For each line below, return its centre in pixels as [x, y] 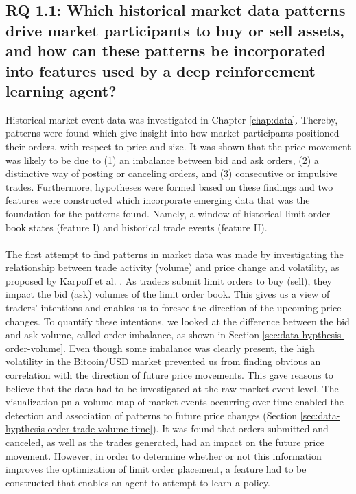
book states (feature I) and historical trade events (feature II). [137, 227]
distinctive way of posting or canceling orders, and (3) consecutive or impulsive [171, 173]
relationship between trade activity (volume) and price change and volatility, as [173, 267]
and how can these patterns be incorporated [166, 50]
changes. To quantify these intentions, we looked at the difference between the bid [178, 321]
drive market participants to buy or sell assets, [175, 30]
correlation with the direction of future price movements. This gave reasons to [169, 375]
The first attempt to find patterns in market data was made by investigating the [175, 254]
